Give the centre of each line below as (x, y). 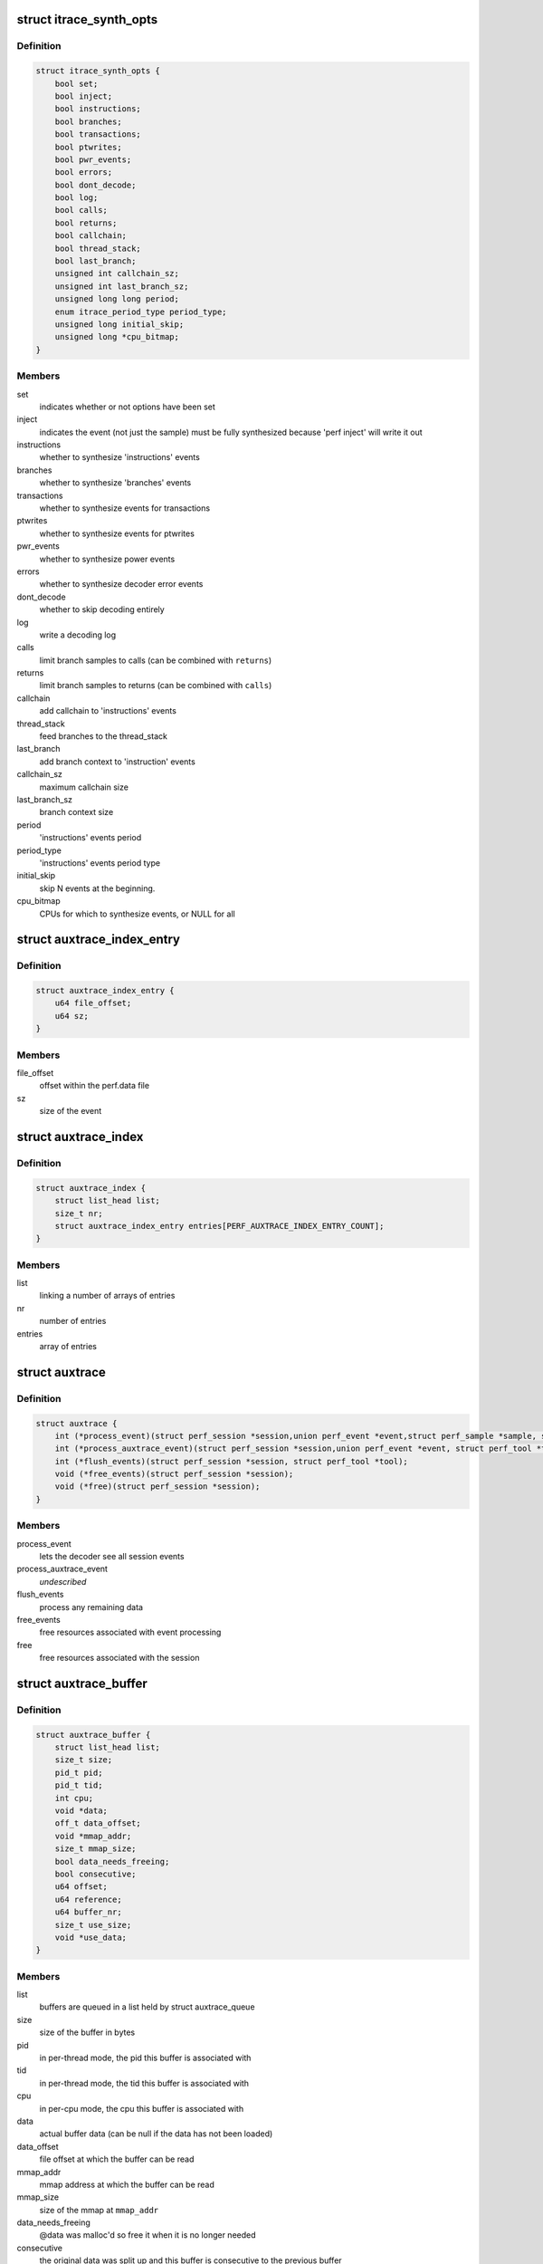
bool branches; (88, 121)
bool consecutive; (95, 1874)
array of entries (68, 1346)
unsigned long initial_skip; (119, 324)
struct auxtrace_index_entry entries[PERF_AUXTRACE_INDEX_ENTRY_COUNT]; (219, 1226)
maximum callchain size (84, 787)
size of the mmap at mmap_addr (99, 2210)
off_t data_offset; (98, 1823)
